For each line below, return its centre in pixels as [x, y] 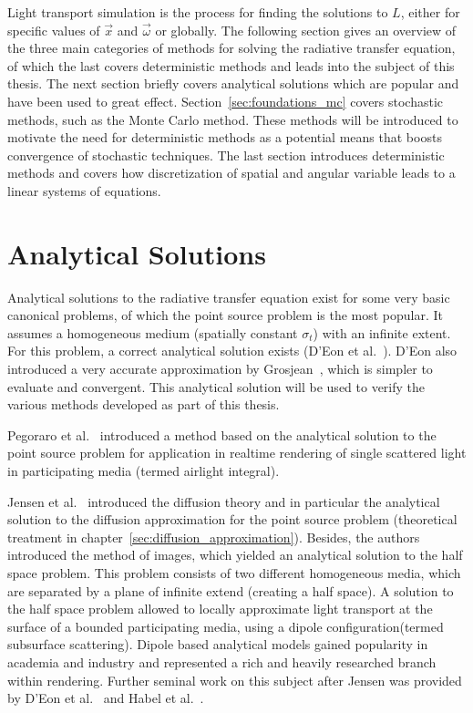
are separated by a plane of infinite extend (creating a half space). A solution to [231, 590]
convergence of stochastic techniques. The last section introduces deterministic [226, 155]
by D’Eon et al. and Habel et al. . [106, 698]
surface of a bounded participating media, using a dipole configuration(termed [226, 626]
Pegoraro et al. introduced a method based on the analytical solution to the [222, 434]
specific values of [54, 30]
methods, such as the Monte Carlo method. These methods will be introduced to [233, 119]
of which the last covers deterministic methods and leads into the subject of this [231, 65]
